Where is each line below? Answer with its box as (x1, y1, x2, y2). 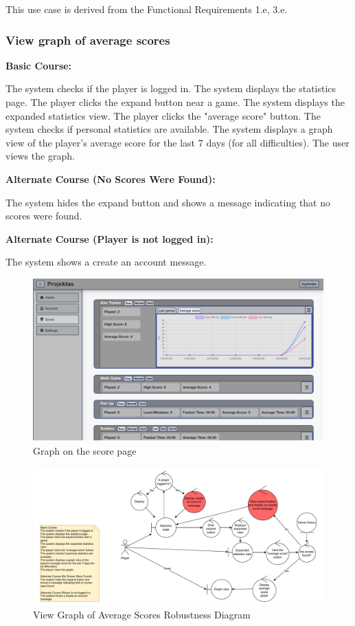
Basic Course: (5, 58, 72, 72)
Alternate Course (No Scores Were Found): (5, 171, 216, 186)
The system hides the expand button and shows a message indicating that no (5, 195, 331, 209)
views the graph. (5, 149, 75, 163)
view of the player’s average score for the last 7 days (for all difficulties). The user (5, 135, 350, 149)
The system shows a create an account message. (5, 255, 207, 269)
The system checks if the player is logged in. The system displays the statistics (5, 81, 336, 96)
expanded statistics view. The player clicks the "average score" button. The (5, 108, 321, 122)
